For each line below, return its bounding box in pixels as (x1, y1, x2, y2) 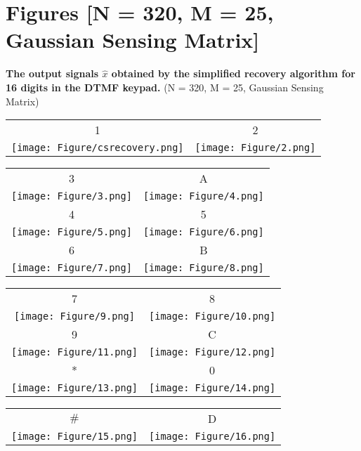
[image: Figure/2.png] (195, 142, 316, 154)
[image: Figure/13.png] (11, 382, 138, 394)
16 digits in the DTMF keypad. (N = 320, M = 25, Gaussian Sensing (6, 79, 324, 94)
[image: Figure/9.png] (14, 311, 135, 322)
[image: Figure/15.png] (11, 431, 138, 443)
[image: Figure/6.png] (143, 226, 264, 238)
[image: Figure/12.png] (149, 346, 276, 358)
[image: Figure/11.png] (11, 346, 138, 358)
